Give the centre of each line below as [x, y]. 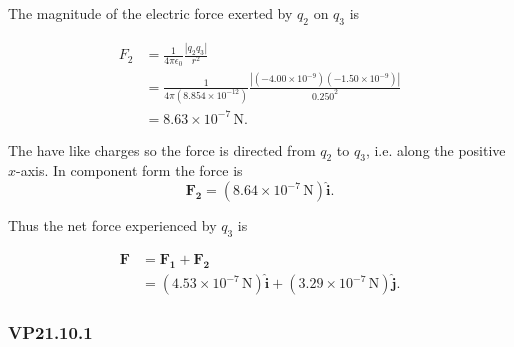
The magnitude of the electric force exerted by [150, 13]
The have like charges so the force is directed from [162, 149]
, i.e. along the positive [435, 149]
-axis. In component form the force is [129, 170]
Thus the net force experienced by [112, 225]
